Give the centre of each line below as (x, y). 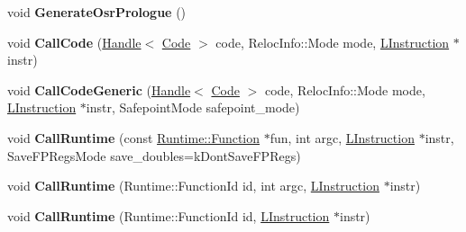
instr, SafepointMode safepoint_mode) (193, 107)
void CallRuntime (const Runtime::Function (134, 137)
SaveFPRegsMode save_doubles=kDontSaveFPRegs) (154, 155)
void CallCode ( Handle (74, 42)
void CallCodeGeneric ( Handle (99, 89)
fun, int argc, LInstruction (342, 137)
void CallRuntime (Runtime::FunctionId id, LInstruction (169, 215)
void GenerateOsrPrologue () (97, 12)
